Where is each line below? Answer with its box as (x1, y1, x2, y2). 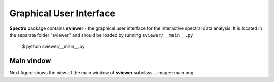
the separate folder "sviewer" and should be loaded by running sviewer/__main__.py (9, 32, 193, 38)
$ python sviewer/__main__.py (22, 43, 85, 50)
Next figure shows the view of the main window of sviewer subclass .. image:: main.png (9, 70, 194, 76)
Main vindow (9, 57, 51, 65)
